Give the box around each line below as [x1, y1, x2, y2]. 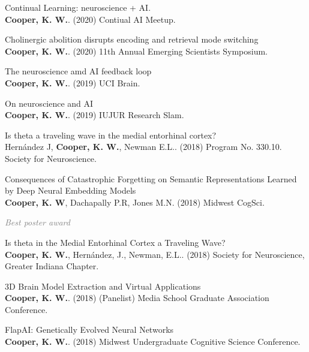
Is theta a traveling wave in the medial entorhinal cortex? [5, 128, 217, 141]
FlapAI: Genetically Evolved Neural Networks [5, 323, 174, 336]
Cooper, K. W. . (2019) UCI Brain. [5, 76, 140, 89]
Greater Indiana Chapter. [5, 260, 99, 272]
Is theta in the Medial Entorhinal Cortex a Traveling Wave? [5, 236, 226, 248]
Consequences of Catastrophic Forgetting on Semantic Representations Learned [5, 172, 297, 185]
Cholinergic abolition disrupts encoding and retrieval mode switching [5, 33, 259, 46]
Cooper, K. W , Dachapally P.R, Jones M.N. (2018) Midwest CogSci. [5, 195, 265, 208]
